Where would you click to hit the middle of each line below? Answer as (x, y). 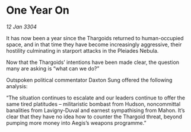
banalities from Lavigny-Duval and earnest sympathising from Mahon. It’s (95, 110)
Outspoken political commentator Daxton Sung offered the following (89, 80)
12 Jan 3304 (22, 27)
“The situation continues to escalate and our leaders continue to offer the (96, 98)
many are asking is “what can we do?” (53, 68)
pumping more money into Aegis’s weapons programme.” (76, 123)
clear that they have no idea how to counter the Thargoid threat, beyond (94, 117)
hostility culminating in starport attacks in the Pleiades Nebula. (82, 50)
